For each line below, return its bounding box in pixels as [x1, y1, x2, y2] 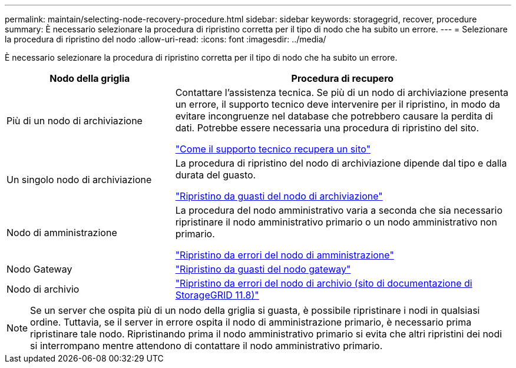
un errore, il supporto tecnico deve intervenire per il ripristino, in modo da [175, 98, 500, 110]
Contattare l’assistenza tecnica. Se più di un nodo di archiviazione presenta [175, 87, 509, 98]
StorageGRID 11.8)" [175, 289, 259, 301]
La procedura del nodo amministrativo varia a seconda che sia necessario [175, 204, 502, 216]
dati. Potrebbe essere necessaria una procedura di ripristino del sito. [175, 122, 479, 134]
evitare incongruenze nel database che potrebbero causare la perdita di [175, 110, 493, 122]
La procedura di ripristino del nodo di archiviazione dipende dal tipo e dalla [175, 157, 507, 169]
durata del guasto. [175, 169, 256, 181]
